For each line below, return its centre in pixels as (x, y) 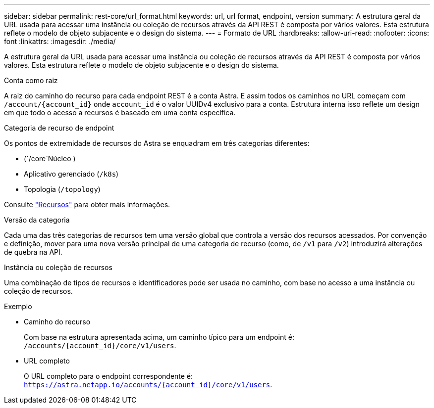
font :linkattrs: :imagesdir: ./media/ (60, 41)
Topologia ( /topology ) (62, 189)
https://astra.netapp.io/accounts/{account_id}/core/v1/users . (148, 385)
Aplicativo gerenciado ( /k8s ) (71, 174)
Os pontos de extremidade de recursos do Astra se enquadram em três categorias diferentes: (157, 143)
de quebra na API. (33, 252)
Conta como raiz (31, 80)
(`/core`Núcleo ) (50, 159)
